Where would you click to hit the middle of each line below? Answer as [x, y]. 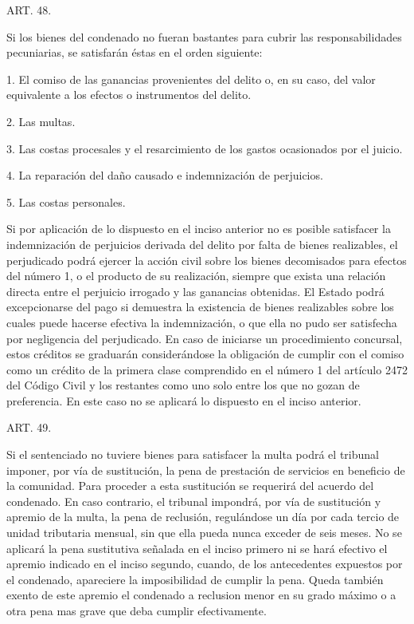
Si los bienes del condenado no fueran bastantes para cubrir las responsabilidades [204, 36]
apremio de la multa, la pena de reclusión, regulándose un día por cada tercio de [203, 517]
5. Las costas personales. [66, 201]
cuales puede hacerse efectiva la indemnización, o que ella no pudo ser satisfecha [202, 322]
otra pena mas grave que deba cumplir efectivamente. [137, 610]
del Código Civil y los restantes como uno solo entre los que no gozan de [183, 385]
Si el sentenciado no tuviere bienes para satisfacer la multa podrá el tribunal [193, 454]
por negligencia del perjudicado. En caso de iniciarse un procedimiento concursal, [205, 338]
